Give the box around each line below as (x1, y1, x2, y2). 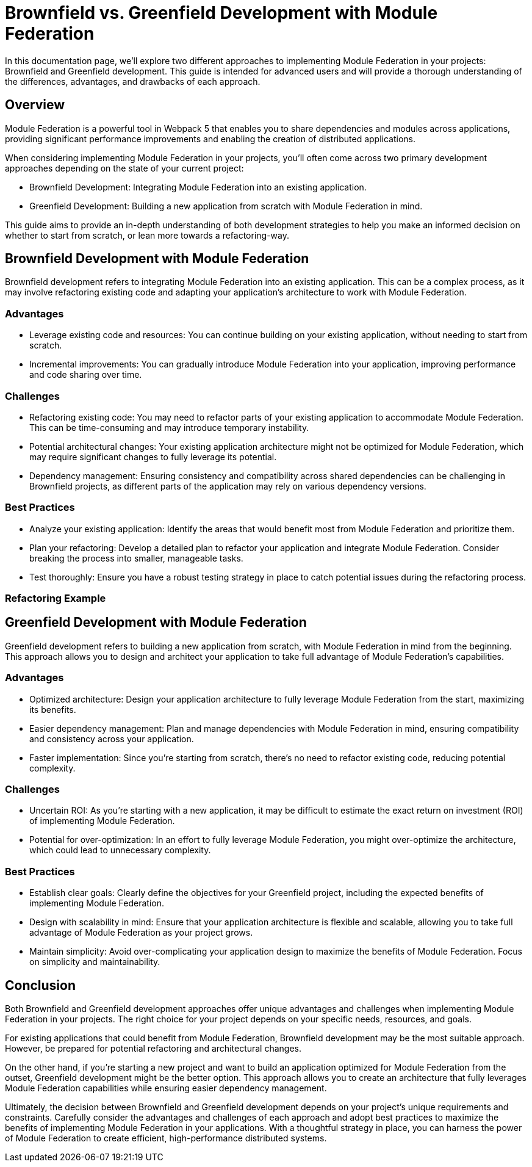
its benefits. (29, 704, 76, 715)
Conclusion (5, 977, 76, 993)
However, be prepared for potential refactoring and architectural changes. (5, 1043, 302, 1053)
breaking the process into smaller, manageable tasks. (29, 552, 243, 563)
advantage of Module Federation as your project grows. (29, 927, 253, 938)
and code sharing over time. (29, 369, 142, 380)
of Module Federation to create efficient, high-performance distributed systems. (5, 1133, 327, 1143)
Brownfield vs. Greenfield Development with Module (5, 2, 438, 23)
